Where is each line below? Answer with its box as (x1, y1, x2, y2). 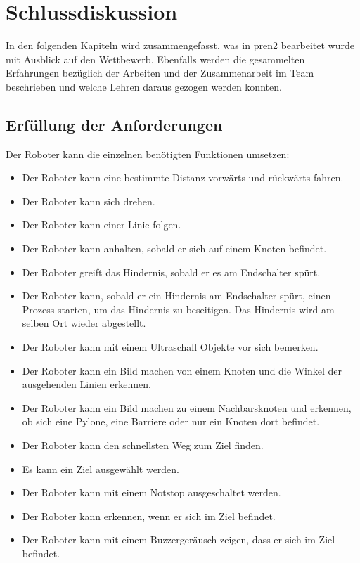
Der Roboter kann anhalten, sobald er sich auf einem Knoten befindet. (22, 241, 327, 256)
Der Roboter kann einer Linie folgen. (22, 217, 181, 232)
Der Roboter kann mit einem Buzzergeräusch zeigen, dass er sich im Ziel (22, 532, 335, 547)
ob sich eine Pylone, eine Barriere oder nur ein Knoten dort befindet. (22, 414, 320, 429)
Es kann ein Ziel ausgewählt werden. (22, 461, 180, 476)
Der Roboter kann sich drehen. (22, 193, 155, 208)
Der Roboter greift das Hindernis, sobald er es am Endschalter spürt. (22, 264, 321, 279)
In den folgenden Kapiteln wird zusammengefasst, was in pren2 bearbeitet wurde (6, 38, 354, 53)
